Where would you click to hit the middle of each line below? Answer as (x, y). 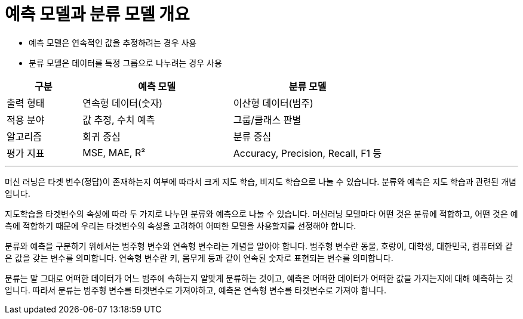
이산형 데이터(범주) (273, 103)
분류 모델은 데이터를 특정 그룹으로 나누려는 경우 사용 (125, 63)
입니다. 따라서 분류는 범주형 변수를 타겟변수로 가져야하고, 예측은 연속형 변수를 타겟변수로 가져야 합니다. (196, 290)
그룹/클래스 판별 (267, 120)
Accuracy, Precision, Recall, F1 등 (307, 153)
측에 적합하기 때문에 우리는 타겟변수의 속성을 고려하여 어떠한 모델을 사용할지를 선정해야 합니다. (181, 225)
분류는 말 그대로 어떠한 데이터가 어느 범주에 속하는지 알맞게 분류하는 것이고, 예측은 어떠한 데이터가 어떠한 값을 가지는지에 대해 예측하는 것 (259, 278)
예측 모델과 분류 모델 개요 (97, 14)
